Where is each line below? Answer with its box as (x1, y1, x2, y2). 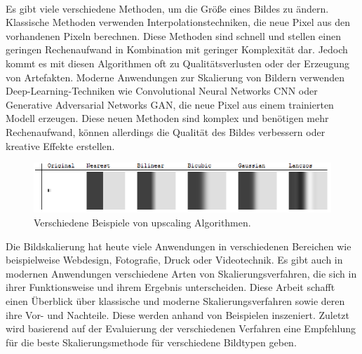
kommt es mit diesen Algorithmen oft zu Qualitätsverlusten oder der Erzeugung (6, 55, 349, 70)
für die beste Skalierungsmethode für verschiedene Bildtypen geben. (6, 334, 297, 349)
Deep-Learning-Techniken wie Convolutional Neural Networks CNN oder (6, 83, 318, 98)
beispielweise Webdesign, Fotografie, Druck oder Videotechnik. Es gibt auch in (6, 252, 343, 267)
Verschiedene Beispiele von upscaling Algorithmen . (34, 215, 251, 230)
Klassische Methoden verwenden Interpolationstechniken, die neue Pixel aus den (6, 15, 351, 29)
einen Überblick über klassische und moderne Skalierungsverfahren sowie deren (6, 294, 345, 308)
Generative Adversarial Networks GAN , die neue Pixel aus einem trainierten (6, 97, 334, 111)
